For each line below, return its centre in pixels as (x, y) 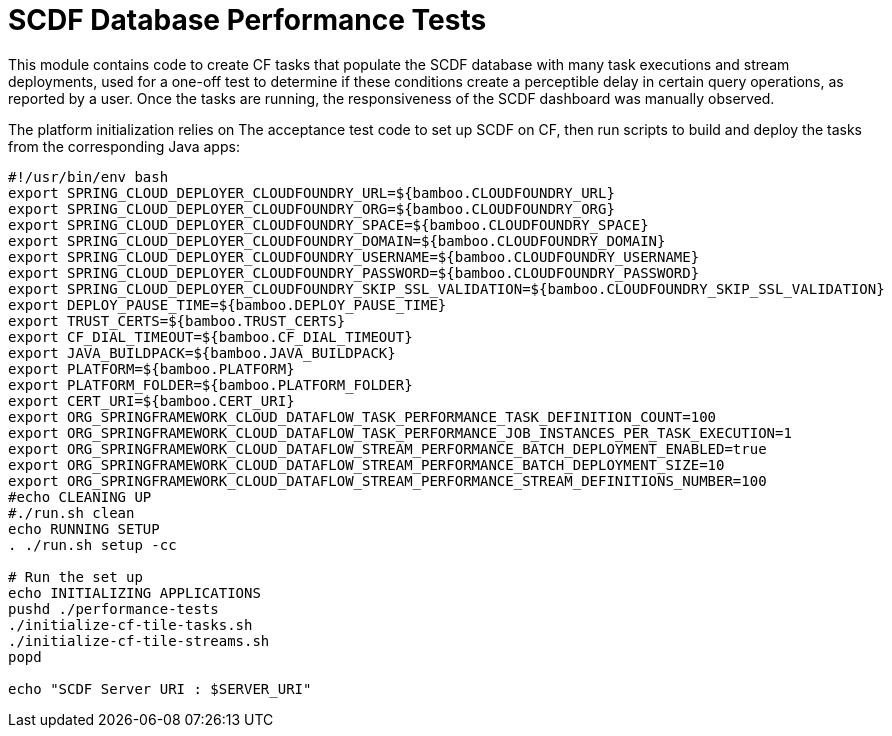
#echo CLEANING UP (80, 496)
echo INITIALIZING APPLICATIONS (134, 592)
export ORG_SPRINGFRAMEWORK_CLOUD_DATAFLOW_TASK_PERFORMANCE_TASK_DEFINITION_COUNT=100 (362, 416)
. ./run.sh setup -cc (92, 544)
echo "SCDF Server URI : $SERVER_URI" (160, 688)
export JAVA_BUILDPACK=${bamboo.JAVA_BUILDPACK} (202, 352)
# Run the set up (75, 576)
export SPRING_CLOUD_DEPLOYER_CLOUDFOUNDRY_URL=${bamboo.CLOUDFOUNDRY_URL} (311, 192)
